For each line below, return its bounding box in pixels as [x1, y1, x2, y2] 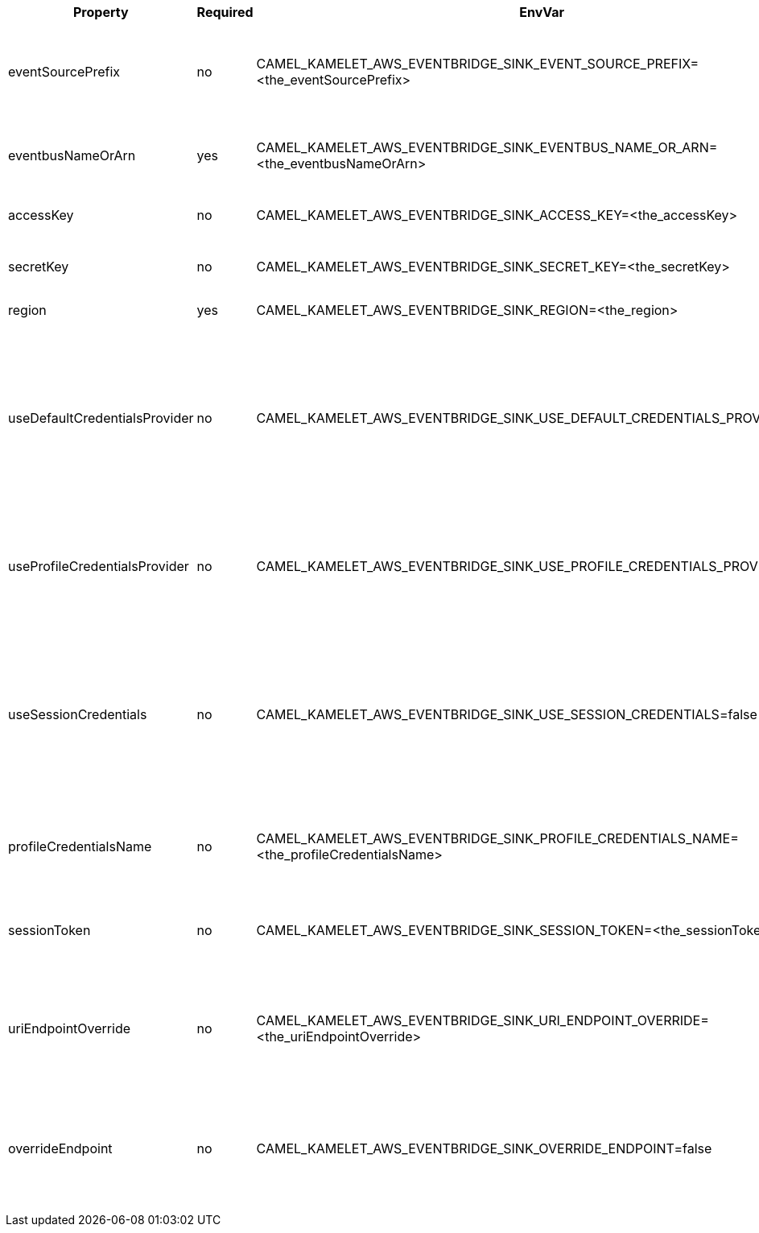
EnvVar [519, 4, 565, 20]
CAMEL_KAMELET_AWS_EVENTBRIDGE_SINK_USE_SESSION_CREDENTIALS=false [256, 706, 757, 722]
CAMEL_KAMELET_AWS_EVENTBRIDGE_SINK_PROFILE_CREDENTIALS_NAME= [256, 830, 739, 846]
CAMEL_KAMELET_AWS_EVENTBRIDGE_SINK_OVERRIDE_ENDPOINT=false [256, 1140, 712, 1156]
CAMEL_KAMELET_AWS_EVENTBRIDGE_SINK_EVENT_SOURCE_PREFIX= [256, 56, 699, 72]
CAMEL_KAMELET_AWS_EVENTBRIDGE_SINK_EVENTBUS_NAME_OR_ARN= [256, 139, 718, 155]
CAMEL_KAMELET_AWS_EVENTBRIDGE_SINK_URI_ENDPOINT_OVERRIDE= [256, 1012, 709, 1028]
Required [196, 4, 254, 20]
